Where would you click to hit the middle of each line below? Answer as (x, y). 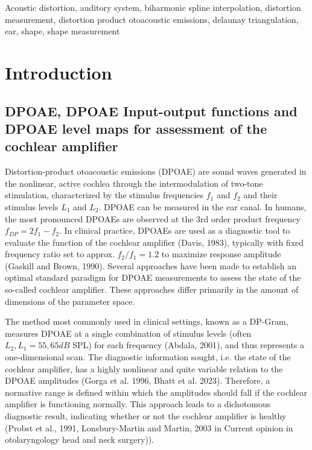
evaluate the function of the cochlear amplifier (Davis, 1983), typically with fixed (154, 242)
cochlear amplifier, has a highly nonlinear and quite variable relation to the (144, 368)
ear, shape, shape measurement (62, 31)
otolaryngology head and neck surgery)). (80, 439)
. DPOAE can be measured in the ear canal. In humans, (202, 206)
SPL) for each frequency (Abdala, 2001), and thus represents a (189, 345)
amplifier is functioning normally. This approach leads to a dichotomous (138, 404)
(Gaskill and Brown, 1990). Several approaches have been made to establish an (151, 265)
